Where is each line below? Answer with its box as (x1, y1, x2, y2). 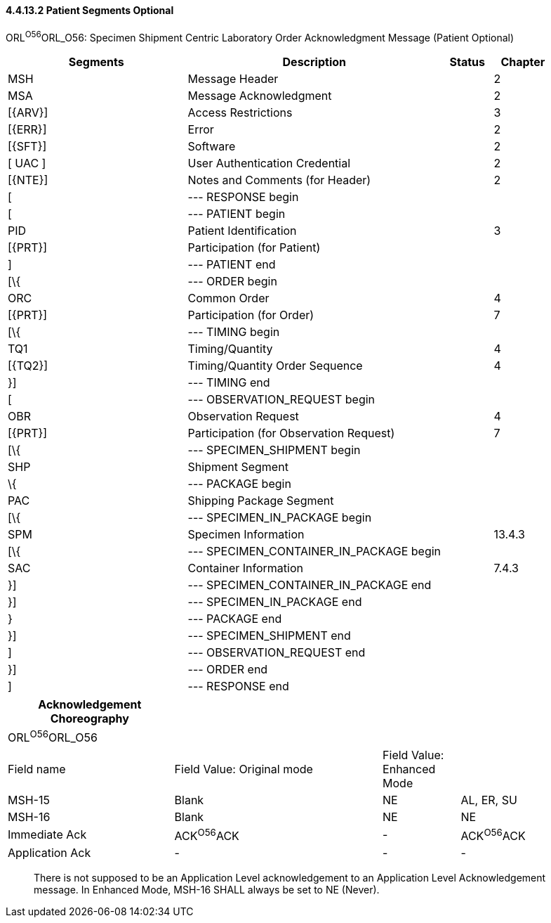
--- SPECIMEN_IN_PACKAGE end (187, 595, 362, 609)
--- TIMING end (187, 375, 270, 390)
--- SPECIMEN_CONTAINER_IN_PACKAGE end (187, 578, 432, 593)
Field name (8, 761, 66, 776)
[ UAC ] (8, 156, 46, 171)
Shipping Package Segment (187, 493, 334, 508)
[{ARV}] (8, 105, 48, 120)
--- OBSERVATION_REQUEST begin (187, 392, 376, 407)
